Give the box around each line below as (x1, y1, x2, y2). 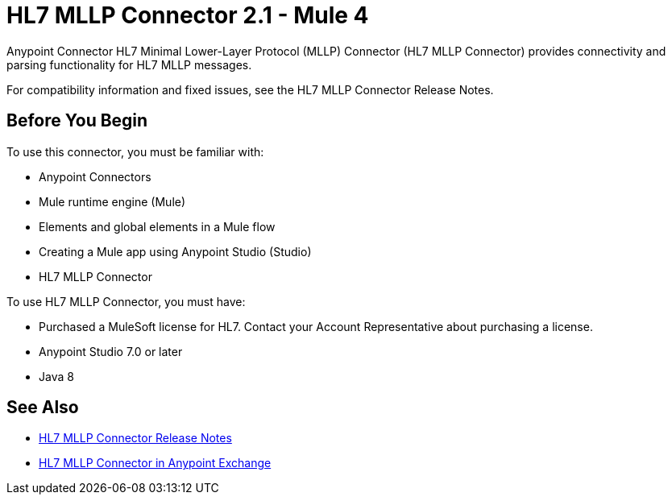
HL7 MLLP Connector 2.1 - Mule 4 (6, 2, 369, 29)
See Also (6, 397, 79, 418)
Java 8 (39, 369, 74, 383)
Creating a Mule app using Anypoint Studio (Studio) (39, 244, 312, 259)
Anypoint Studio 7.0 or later (39, 344, 183, 358)
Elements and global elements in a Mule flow (39, 219, 276, 234)
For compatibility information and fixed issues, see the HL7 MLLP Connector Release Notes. (6, 82, 494, 97)
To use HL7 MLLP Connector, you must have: (6, 294, 246, 308)
